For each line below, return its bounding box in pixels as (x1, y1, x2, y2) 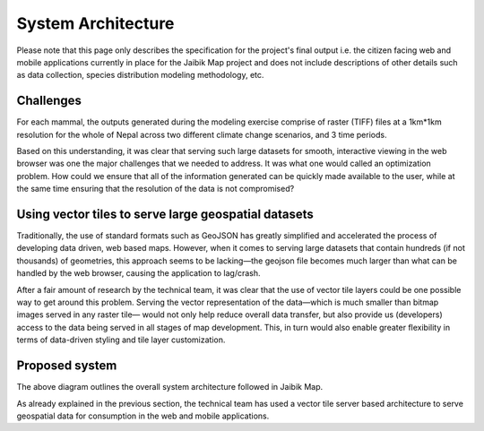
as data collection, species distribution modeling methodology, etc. (16, 70, 264, 81)
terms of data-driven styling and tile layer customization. (16, 334, 226, 345)
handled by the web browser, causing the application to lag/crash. (16, 268, 261, 279)
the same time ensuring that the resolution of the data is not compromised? (16, 184, 295, 194)
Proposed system (16, 358, 117, 374)
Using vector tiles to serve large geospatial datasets (16, 207, 314, 221)
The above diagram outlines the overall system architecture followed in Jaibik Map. (16, 382, 324, 392)
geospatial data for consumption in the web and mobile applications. (16, 410, 270, 421)
